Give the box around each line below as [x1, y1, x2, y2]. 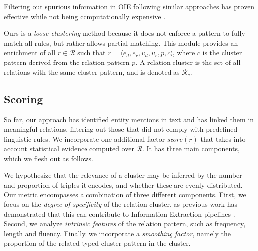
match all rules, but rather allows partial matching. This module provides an [4, 37, 238, 48]
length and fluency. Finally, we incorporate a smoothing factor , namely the [4, 228, 231, 238]
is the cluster [202, 47, 242, 58]
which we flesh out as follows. [4, 153, 93, 163]
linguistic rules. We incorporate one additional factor [4, 133, 165, 144]
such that [77, 47, 106, 58]
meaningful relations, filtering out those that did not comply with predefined [4, 124, 238, 134]
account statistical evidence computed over [4, 143, 134, 154]
